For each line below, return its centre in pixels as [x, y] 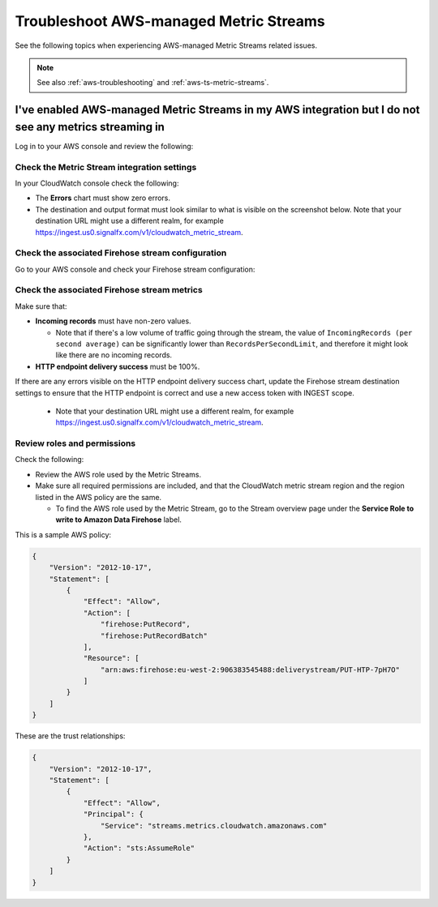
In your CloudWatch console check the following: [97, 183]
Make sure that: [41, 306]
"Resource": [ [111, 658]
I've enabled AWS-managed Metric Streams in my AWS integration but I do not [217, 110]
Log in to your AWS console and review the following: [104, 146]
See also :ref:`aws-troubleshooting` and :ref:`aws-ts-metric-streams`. [153, 83]
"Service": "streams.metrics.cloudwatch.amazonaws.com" [214, 826]
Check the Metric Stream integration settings [106, 167]
